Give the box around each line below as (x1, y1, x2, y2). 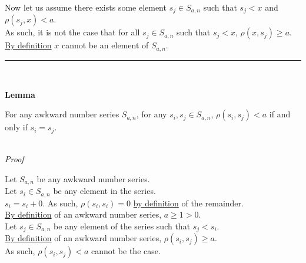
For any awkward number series (5, 108, 119, 120)
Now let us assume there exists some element (5, 1, 167, 13)
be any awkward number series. (36, 172, 150, 185)
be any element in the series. (53, 185, 156, 197)
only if (5, 121, 28, 133)
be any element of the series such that (54, 219, 191, 232)
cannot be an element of (61, 39, 149, 51)
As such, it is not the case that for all (5, 26, 140, 38)
